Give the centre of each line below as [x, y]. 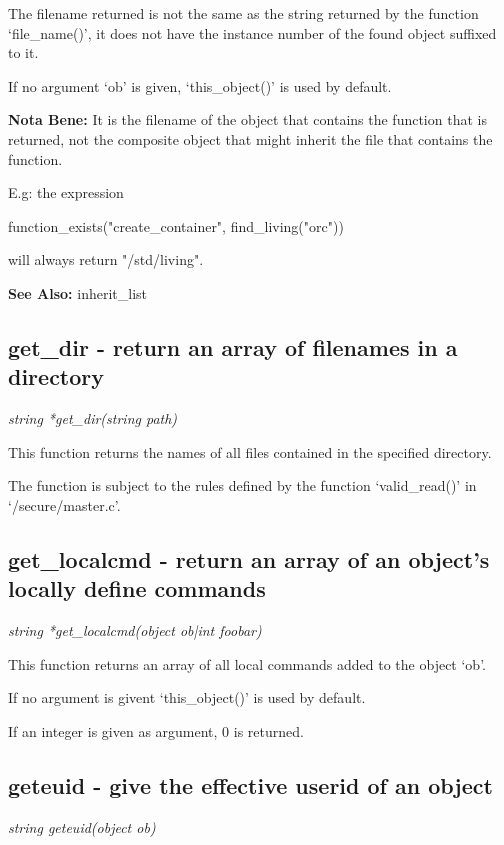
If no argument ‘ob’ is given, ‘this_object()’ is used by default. [200, 85]
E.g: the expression [66, 192]
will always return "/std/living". [106, 259]
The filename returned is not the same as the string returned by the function [243, 13]
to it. [23, 52]
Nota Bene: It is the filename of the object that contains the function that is [247, 119]
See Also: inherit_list [77, 292]
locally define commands [137, 588]
